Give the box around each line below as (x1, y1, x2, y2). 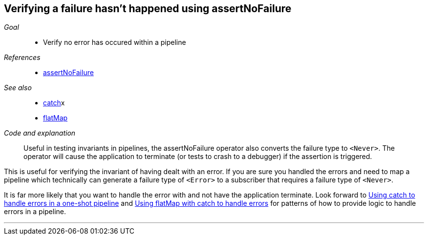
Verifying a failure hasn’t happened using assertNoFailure (4, 2, 292, 15)
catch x (43, 99, 65, 107)
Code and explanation (4, 129, 76, 138)
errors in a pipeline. (4, 207, 66, 216)
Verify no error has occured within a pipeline (43, 38, 186, 47)
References (4, 53, 41, 62)
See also (4, 83, 32, 92)
